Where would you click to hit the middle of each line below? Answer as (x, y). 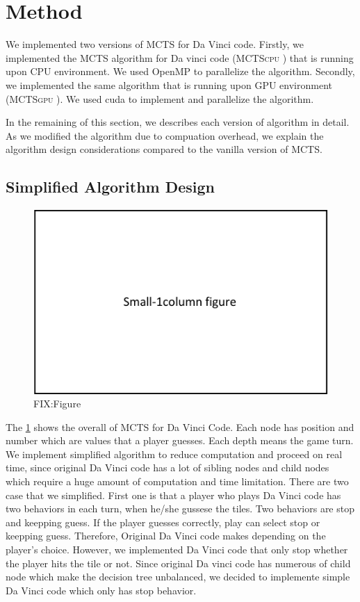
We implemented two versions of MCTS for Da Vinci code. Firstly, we (155, 44)
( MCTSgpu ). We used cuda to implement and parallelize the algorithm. (160, 98)
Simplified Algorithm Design (111, 187)
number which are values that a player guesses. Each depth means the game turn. (180, 440)
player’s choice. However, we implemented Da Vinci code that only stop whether (177, 550)
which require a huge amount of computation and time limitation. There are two (177, 481)
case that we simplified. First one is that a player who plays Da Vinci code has (173, 495)
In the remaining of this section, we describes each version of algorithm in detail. (178, 122)
